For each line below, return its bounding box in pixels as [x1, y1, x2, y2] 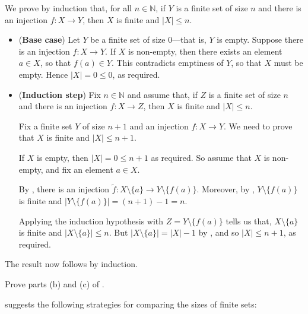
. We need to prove [224, 119, 293, 132]
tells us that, [226, 214, 272, 227]
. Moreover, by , [196, 183, 255, 195]
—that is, [172, 33, 207, 46]
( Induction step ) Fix [18, 88, 101, 100]
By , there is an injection [18, 183, 110, 195]
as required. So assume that [151, 151, 252, 163]
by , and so [198, 226, 239, 239]
